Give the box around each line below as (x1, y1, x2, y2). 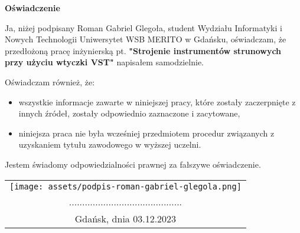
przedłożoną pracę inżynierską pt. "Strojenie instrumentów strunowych (5, 44, 282, 56)
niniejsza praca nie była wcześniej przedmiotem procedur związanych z (18, 127, 275, 139)
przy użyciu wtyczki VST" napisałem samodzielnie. (5, 56, 204, 68)
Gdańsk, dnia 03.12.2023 (74, 211, 177, 225)
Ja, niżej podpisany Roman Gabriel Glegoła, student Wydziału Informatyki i (5, 21, 282, 34)
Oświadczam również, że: (5, 75, 95, 88)
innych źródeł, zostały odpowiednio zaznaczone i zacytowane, (18, 107, 240, 119)
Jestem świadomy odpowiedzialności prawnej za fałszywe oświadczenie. (5, 158, 261, 170)
